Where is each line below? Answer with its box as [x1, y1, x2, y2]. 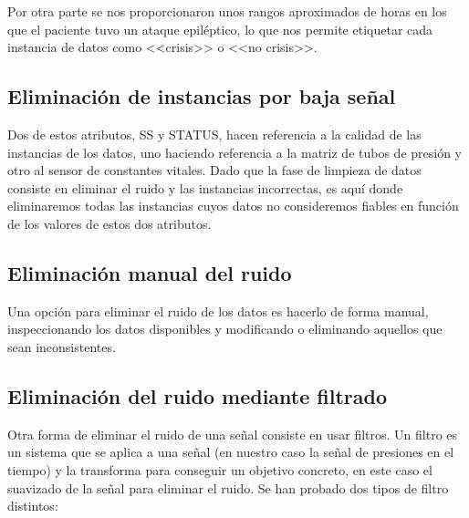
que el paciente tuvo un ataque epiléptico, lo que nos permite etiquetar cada [7, 19, 433, 38]
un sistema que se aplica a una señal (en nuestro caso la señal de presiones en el [7, 442, 454, 461]
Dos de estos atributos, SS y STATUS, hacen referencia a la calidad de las [7, 124, 422, 143]
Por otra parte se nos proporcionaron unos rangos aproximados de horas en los [7, 2, 447, 20]
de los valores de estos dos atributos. [7, 213, 212, 233]
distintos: [7, 496, 58, 515]
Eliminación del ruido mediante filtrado [7, 381, 388, 409]
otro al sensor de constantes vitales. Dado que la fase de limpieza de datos [7, 161, 422, 180]
